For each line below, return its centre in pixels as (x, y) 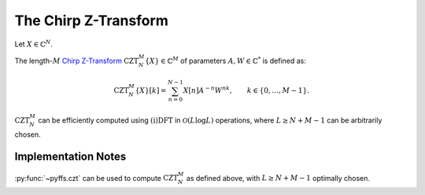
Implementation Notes (70, 157)
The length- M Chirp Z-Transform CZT (77, 61)
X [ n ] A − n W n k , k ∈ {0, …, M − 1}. (246, 90)
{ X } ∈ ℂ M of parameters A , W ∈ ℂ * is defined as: (225, 60)
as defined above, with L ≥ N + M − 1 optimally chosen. (278, 178)
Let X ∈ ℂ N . (33, 43)
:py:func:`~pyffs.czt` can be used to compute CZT (96, 178)
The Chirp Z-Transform (91, 20)
